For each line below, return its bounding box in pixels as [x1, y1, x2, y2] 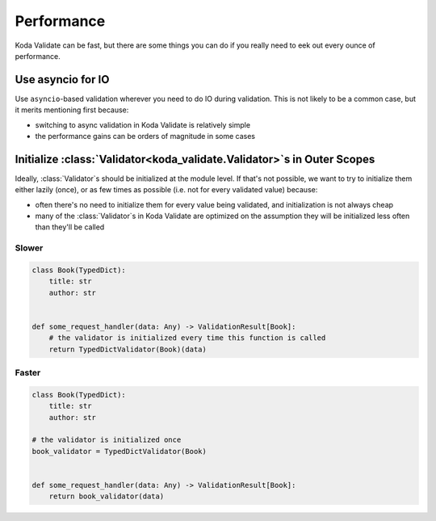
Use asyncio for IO [15, 73, 110, 86]
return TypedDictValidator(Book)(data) [48, 344, 208, 354]
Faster [15, 368, 41, 379]
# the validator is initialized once [31, 435, 182, 444]
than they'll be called [35, 222, 105, 232]
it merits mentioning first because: [15, 105, 129, 115]
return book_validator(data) [48, 492, 165, 501]
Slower [15, 242, 44, 254]
